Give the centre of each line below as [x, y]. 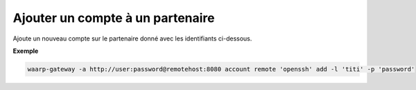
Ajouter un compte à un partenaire [114, 18]
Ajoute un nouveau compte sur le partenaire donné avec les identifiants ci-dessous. [132, 38]
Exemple [26, 51]
